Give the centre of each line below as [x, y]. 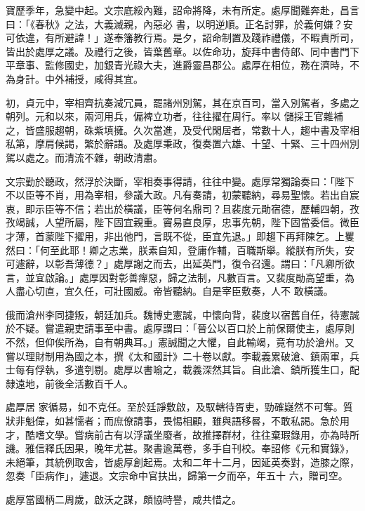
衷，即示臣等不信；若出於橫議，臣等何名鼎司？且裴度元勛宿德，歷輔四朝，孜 [182, 208]
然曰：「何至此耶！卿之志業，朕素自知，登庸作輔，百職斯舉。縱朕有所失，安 [180, 250]
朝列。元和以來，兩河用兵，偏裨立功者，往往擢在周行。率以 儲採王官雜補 [174, 116]
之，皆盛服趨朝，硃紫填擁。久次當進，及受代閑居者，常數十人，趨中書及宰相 [182, 130]
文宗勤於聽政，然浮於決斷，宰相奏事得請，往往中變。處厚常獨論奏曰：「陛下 [180, 181]
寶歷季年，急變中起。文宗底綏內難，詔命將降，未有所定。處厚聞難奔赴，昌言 [182, 10]
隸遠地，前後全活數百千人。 [69, 383]
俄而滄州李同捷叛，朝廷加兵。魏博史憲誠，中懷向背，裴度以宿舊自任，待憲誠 [182, 314]
